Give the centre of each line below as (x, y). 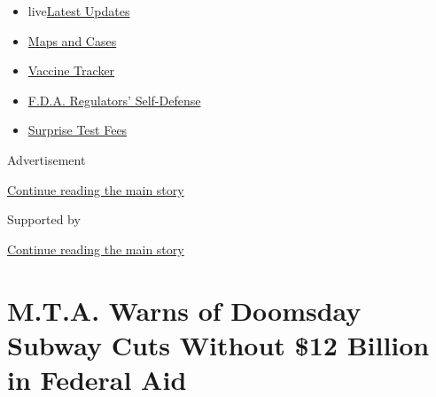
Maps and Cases (72, 40)
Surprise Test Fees (78, 130)
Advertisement (47, 159)
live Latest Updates (79, 11)
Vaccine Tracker (71, 70)
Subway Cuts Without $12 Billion (218, 344)
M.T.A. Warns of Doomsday (184, 310)
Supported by (44, 219)
